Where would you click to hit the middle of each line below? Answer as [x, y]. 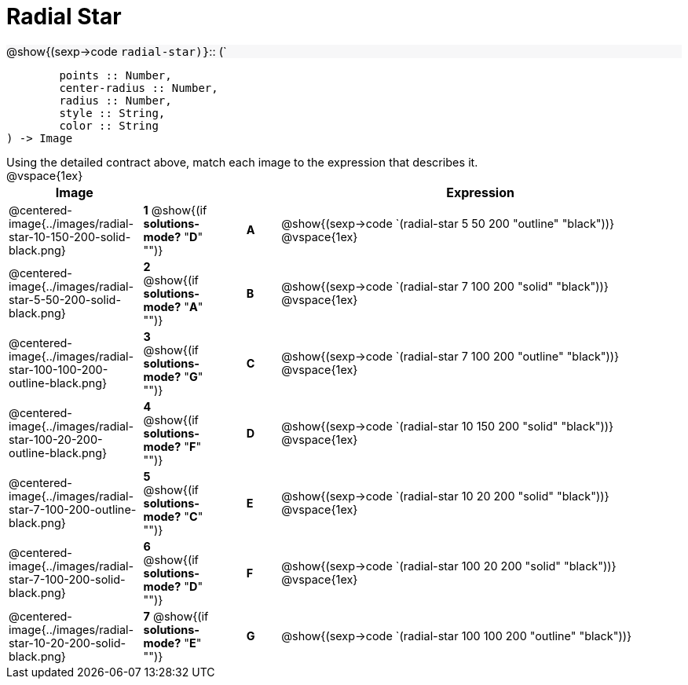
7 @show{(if [176, 616]
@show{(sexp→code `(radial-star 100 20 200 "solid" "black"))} [449, 566]
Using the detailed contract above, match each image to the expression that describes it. [242, 162]
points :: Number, [115, 75]
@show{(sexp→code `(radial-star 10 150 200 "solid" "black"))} [448, 427]
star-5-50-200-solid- [65, 300]
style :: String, [112, 113]
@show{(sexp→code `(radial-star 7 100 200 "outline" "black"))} [450, 357]
